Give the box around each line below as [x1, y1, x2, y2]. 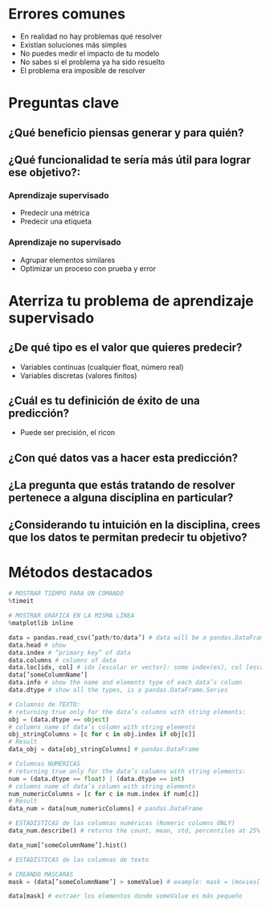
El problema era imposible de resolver [19, 65, 146, 75]
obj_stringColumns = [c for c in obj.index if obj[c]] [8, 730, 196, 738]
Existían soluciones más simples [19, 39, 127, 49]
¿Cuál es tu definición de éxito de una [8, 393, 200, 407]
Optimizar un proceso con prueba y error [19, 263, 157, 273]
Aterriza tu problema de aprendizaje [8, 291, 255, 310]
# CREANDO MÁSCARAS [8, 870, 74, 878]
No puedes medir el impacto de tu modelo [19, 48, 160, 58]
